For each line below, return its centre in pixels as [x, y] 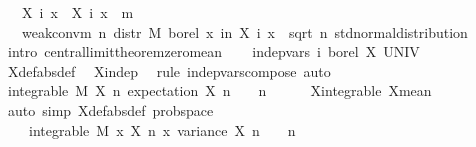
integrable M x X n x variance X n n [162, 129]
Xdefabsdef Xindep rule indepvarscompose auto [169, 70]
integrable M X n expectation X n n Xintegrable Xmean [219, 90]
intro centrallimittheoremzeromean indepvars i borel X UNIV [213, 51]
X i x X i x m [77, 12]
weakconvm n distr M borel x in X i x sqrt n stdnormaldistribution [244, 31]
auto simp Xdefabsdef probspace [110, 109]
